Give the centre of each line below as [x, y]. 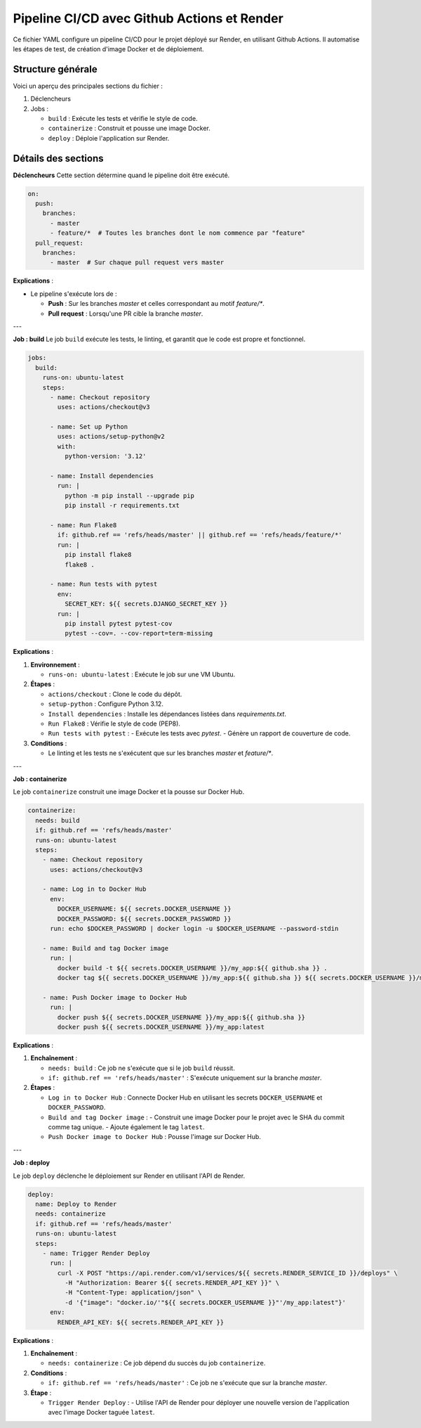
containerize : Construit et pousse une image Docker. [129, 128]
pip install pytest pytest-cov [118, 623]
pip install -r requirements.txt [122, 506]
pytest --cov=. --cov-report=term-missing [139, 633]
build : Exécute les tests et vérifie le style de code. [123, 119]
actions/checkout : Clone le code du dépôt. [115, 694]
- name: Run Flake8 [83, 525]
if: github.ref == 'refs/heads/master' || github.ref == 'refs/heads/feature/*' [200, 535]
